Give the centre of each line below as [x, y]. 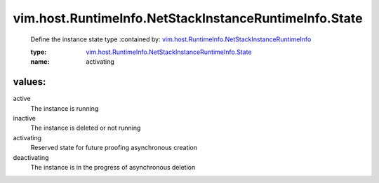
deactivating [31, 157]
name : [40, 62]
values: [29, 82]
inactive [25, 118]
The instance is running [65, 108]
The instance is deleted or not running [86, 128]
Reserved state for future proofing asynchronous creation [114, 148]
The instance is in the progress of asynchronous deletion [113, 167]
